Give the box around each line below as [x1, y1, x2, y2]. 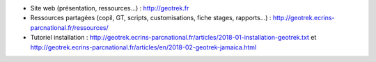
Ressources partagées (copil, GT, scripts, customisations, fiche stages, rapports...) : [30, 14, 272, 22]
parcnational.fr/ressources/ [30, 23, 109, 31]
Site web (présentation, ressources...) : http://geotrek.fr [30, 4, 189, 12]
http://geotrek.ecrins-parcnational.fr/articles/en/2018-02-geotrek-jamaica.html [30, 42, 257, 52]
